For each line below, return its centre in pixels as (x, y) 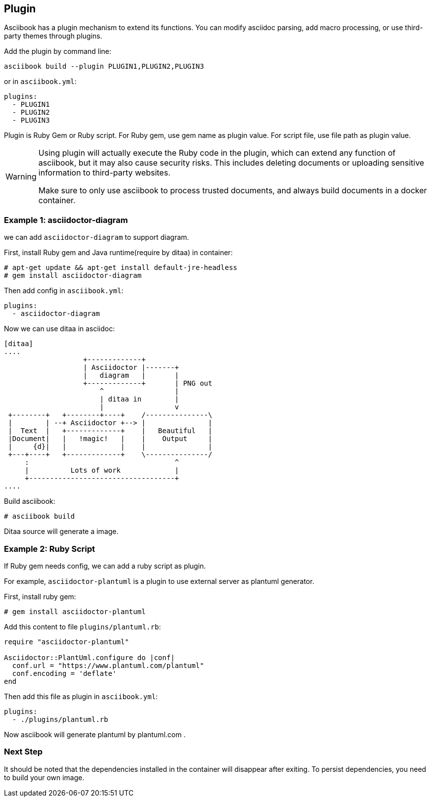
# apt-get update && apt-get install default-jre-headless (121, 268)
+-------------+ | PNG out (148, 383)
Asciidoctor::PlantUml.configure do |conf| (89, 657)
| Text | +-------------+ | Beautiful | (110, 431)
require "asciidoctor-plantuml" (66, 642)
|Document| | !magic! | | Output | (110, 439)
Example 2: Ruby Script (50, 549)
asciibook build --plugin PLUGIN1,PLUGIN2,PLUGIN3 (104, 67)
